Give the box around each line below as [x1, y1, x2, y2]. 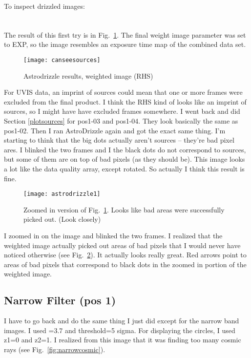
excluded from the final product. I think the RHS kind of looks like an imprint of [4, 96, 247, 106]
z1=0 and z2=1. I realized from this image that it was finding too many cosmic [4, 335, 241, 345]
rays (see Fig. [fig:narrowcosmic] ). [4, 344, 105, 354]
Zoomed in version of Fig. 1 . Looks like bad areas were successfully [23, 204, 225, 214]
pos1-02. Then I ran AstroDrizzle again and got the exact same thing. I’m [4, 125, 226, 135]
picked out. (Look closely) [23, 214, 101, 224]
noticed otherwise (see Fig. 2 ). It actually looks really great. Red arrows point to [4, 250, 247, 260]
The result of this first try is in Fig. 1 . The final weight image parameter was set [4, 29, 246, 40]
